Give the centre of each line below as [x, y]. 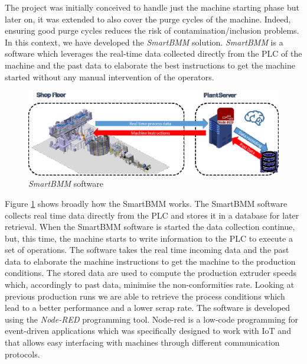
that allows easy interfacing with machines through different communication [142, 342]
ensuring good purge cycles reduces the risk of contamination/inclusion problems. [152, 30]
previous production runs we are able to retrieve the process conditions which [145, 296]
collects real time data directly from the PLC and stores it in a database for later [152, 215]
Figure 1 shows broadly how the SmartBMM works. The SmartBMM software [146, 203]
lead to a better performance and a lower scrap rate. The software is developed [148, 308]
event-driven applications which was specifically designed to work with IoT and [148, 331]
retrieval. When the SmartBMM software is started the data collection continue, [150, 227]
